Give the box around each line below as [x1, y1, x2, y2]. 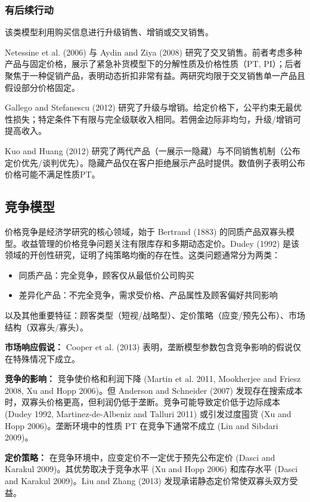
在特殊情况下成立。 [5, 352, 80, 365]
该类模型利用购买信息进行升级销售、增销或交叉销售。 [5, 26, 213, 38]
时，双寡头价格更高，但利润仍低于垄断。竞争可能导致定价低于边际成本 [5, 396, 280, 408]
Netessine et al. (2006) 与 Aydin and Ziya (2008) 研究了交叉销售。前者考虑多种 [5, 45, 302, 58]
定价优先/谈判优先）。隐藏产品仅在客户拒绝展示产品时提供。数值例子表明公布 [5, 156, 305, 169]
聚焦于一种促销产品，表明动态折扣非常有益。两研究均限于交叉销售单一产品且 [5, 69, 305, 81]
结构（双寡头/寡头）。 [5, 320, 88, 333]
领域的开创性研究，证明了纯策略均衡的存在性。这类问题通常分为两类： [5, 249, 280, 261]
